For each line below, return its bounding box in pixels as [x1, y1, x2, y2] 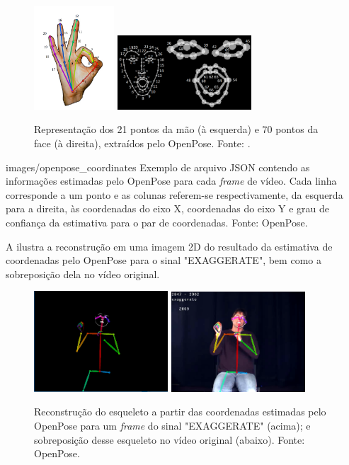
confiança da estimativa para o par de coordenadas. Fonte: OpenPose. [6, 214, 308, 229]
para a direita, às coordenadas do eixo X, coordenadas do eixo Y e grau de [6, 201, 329, 216]
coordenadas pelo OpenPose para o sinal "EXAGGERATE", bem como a [6, 253, 321, 268]
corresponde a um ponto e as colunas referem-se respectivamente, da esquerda [6, 187, 343, 202]
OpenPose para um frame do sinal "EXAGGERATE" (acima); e [34, 418, 311, 433]
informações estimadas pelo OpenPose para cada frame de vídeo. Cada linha [6, 173, 337, 188]
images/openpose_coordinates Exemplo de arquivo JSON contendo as [6, 159, 310, 174]
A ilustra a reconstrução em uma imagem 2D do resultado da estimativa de [6, 239, 333, 253]
